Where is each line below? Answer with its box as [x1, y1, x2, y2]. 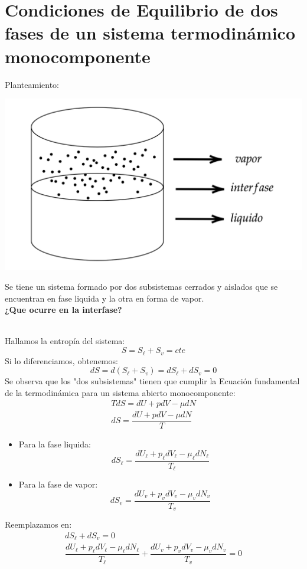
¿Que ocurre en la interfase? [5, 303, 122, 316]
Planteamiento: [5, 78, 59, 90]
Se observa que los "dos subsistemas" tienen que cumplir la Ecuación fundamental [5, 375, 300, 387]
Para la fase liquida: [18, 438, 91, 450]
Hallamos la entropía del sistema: [5, 335, 125, 347]
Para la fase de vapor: [18, 478, 98, 490]
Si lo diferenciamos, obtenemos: [5, 354, 118, 367]
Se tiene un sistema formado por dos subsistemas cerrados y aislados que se [5, 280, 278, 293]
